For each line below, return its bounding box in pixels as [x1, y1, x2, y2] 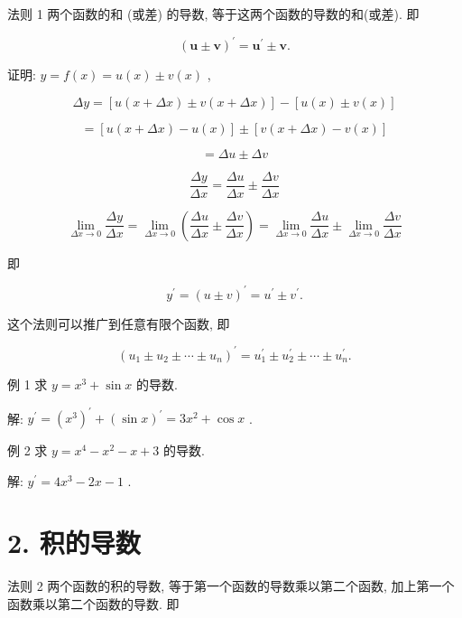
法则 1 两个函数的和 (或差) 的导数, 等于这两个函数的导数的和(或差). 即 [7, 5, 420, 23]
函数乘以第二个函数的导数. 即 [7, 594, 180, 613]
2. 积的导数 [7, 524, 141, 561]
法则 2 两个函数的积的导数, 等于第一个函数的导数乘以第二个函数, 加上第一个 [7, 576, 455, 595]
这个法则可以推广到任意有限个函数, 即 [7, 314, 230, 332]
